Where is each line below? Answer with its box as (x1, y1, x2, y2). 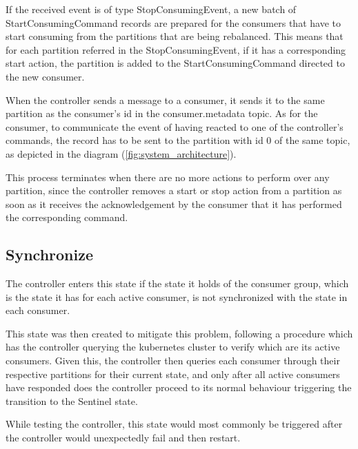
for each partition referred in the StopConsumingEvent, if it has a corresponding (6, 42, 346, 56)
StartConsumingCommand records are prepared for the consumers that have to (6, 15, 341, 30)
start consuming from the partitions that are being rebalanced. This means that (6, 29, 344, 43)
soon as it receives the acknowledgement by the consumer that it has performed (6, 196, 342, 211)
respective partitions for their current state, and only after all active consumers (6, 366, 340, 381)
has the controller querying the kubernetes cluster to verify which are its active (6, 340, 340, 354)
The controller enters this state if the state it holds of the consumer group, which (6, 276, 349, 291)
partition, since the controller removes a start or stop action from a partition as (6, 183, 342, 198)
